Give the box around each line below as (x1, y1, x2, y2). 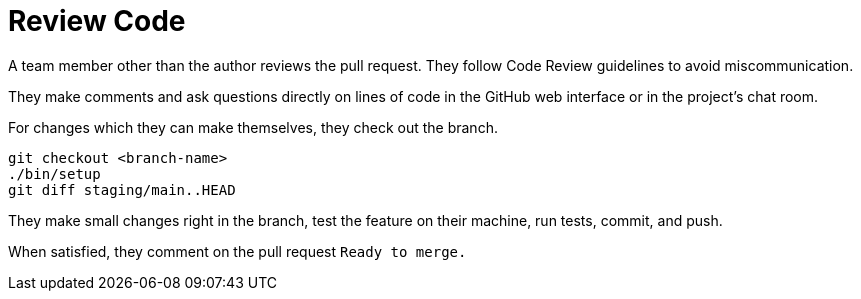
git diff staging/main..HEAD (8, 181, 236, 198)
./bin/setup (8, 165, 101, 182)
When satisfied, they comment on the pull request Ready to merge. (8, 242, 467, 260)
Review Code (8, 4, 186, 38)
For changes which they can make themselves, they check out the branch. (8, 118, 498, 136)
